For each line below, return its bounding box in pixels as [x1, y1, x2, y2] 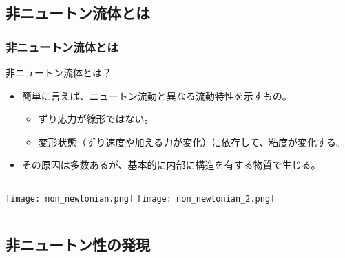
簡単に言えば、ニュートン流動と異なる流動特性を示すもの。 [21, 88, 292, 103]
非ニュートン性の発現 [6, 234, 150, 255]
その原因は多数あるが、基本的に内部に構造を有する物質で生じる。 [21, 158, 321, 172]
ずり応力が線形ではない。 [38, 111, 154, 126]
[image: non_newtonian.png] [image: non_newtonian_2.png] [6, 193, 275, 204]
